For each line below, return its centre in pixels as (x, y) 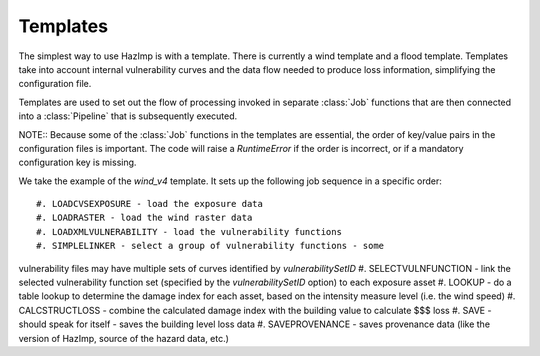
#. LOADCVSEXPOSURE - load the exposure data (150, 204)
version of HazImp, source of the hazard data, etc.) (124, 338)
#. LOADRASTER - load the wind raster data (144, 218)
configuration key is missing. (77, 162)
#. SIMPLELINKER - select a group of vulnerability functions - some (210, 246)
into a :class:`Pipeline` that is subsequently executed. (128, 116)
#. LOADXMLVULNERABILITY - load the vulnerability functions (189, 231)
